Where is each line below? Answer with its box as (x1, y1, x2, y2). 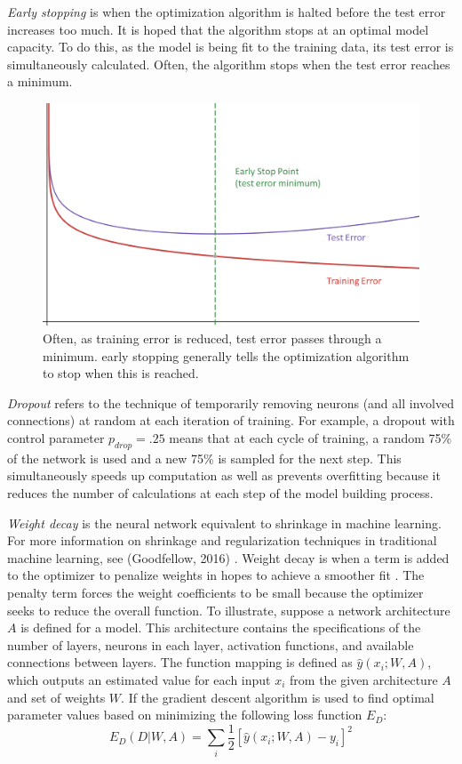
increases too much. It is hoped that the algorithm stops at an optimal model (7, 20, 429, 38)
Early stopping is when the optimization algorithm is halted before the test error (7, 3, 446, 20)
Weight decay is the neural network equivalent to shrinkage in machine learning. (7, 513, 442, 532)
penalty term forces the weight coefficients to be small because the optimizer (7, 583, 424, 601)
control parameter (7, 429, 105, 447)
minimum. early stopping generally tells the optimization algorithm (43, 346, 410, 365)
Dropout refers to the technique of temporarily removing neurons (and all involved (7, 393, 454, 412)
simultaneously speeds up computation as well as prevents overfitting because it (7, 466, 441, 485)
